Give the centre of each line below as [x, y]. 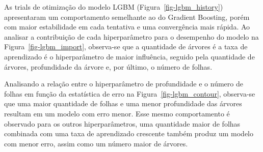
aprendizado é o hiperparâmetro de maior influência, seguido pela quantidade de [129, 56]
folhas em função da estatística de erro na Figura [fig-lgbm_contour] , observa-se [130, 93]
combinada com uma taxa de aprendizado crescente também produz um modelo [129, 133]
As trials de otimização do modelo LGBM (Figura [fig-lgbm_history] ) [114, 7]
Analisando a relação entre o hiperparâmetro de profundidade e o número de [124, 84]
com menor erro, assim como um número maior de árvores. [96, 143]
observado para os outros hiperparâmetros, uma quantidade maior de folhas [122, 123]
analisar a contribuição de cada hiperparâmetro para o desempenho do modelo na [131, 36]
